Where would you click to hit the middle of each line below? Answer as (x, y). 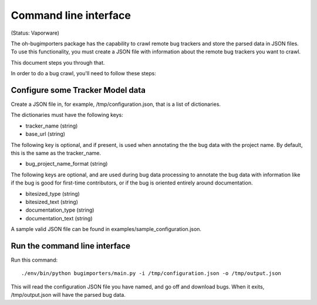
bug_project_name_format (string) (67, 164)
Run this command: (34, 260)
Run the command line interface (70, 246)
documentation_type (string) (60, 210)
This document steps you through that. (58, 62)
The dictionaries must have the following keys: (67, 115)
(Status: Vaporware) (35, 33)
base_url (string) (45, 134)
